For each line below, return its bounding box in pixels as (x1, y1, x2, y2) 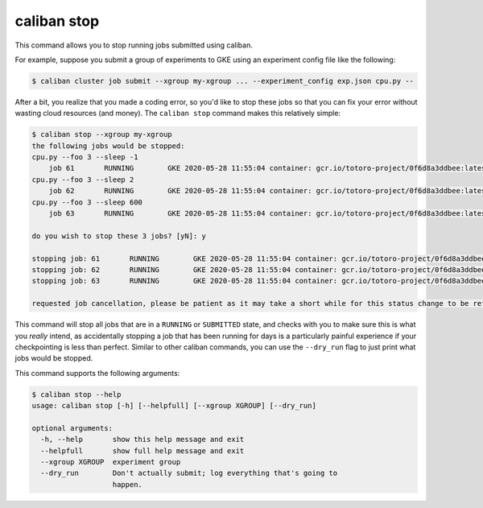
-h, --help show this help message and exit (40, 435, 245, 444)
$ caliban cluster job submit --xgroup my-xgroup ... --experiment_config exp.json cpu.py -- (31, 76, 415, 85)
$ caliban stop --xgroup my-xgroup (31, 130, 172, 139)
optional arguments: (31, 423, 113, 432)
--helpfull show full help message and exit (40, 446, 245, 455)
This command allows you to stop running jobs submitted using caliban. (14, 40, 253, 50)
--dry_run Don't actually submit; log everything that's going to (40, 469, 338, 478)
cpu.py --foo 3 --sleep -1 (31, 153, 138, 162)
